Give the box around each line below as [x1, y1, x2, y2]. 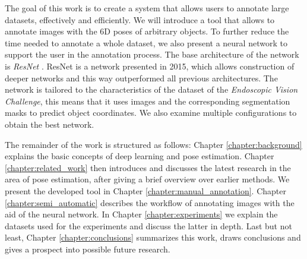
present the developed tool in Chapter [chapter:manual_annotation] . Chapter [5, 184, 286, 197]
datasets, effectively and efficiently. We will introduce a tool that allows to [5, 13, 275, 26]
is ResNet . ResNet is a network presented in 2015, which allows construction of [5, 59, 295, 72]
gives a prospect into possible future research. [5, 242, 170, 255]
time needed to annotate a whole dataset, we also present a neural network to [5, 36, 287, 49]
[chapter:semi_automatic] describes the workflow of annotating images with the [5, 196, 295, 209]
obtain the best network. [5, 118, 94, 130]
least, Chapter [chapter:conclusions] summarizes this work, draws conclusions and [5, 231, 301, 244]
